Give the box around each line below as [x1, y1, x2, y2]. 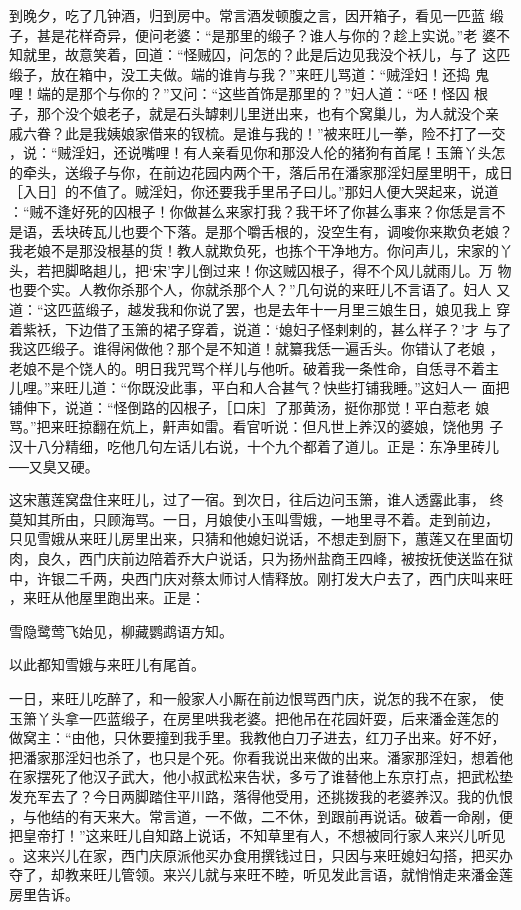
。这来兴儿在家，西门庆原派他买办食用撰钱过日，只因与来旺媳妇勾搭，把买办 [9, 844, 513, 865]
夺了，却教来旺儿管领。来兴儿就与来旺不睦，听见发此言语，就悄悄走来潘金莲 [9, 864, 513, 885]
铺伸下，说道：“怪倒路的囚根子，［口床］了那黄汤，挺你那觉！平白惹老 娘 [9, 396, 490, 417]
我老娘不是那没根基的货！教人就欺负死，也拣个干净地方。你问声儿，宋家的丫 [9, 240, 513, 261]
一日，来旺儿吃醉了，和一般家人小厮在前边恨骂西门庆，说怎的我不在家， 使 [9, 688, 504, 708]
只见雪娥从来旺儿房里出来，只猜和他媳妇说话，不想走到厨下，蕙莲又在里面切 [9, 528, 513, 549]
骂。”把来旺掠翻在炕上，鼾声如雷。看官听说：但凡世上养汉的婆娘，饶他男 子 [9, 416, 504, 437]
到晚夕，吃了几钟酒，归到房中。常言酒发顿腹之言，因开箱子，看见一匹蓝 [9, 5, 485, 25]
